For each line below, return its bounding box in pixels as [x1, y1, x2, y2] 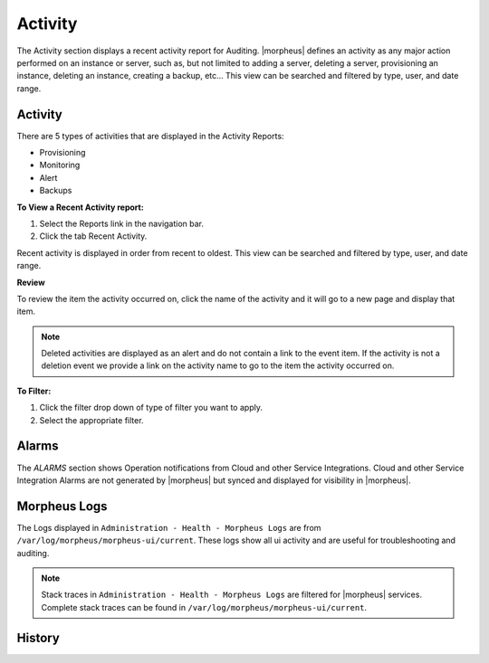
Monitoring [39, 159, 81, 171]
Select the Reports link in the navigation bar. [39, 218, 204, 229]
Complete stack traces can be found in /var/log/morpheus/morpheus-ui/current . [41, 601, 367, 612]
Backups [39, 185, 72, 196]
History [16, 630, 61, 646]
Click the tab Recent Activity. [39, 231, 148, 242]
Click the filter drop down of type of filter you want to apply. [39, 403, 263, 413]
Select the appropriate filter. [39, 414, 144, 425]
